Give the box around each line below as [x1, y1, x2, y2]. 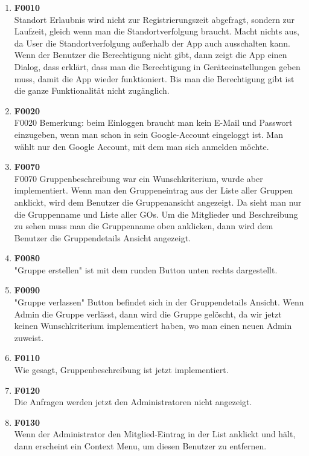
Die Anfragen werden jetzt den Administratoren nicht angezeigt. [14, 396, 252, 408]
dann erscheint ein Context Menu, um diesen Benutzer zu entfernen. [14, 440, 267, 452]
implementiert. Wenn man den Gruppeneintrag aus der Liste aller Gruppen [14, 184, 293, 197]
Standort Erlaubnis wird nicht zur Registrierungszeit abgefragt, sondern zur [14, 13, 295, 25]
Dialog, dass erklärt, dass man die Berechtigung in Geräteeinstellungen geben [14, 60, 301, 73]
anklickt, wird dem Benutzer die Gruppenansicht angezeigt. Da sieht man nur [14, 195, 302, 208]
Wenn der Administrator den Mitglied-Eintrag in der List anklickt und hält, [14, 428, 296, 440]
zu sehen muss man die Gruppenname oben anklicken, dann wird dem [14, 220, 273, 232]
